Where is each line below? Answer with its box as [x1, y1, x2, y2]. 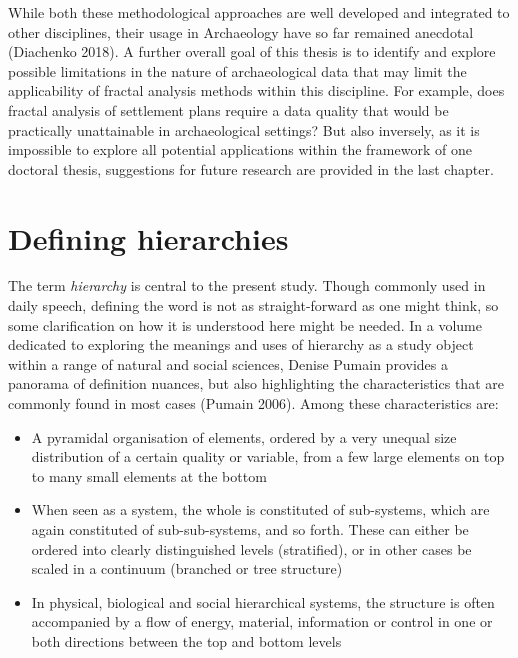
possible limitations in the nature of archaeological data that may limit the [8, 60, 467, 81]
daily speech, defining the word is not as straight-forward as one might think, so [8, 295, 499, 316]
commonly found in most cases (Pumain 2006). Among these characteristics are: [8, 393, 499, 414]
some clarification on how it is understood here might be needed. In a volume [8, 314, 482, 335]
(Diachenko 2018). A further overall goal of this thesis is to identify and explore [8, 41, 496, 62]
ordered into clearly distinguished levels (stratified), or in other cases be [31, 538, 472, 559]
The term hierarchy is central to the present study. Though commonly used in [8, 275, 486, 296]
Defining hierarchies [8, 217, 289, 258]
